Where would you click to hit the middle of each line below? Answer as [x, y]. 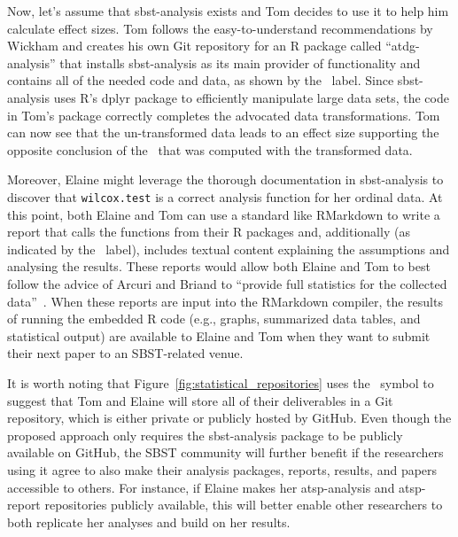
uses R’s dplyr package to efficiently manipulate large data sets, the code [251, 97]
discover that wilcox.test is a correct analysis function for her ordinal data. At [225, 196]
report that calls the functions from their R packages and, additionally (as [209, 232]
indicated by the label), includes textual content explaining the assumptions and [229, 249]
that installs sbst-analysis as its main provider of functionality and [240, 62]
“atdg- [403, 46]
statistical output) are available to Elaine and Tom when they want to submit [219, 335]
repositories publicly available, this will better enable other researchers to [244, 505]
